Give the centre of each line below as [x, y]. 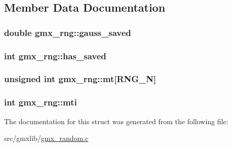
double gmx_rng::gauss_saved [68, 32]
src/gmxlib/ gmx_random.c [46, 138]
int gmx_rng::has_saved [55, 56]
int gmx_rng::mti [41, 102]
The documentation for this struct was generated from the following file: [116, 121]
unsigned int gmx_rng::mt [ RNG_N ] [80, 79]
